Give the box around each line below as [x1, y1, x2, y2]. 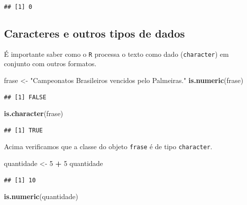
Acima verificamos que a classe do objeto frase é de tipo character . [4, 141, 212, 152]
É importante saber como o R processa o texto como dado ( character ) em [4, 48, 229, 59]
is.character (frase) [4, 108, 64, 119]
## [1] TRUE [4, 126, 43, 134]
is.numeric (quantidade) [4, 191, 78, 202]
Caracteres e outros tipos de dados [4, 25, 185, 41]
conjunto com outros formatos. [4, 58, 97, 69]
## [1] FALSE [4, 93, 46, 101]
